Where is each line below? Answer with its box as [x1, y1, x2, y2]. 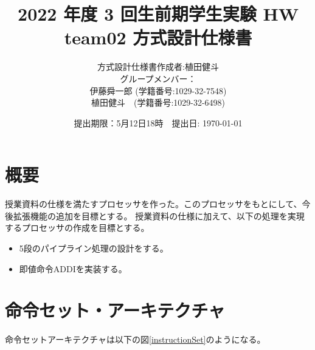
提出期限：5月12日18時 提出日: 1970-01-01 [74, 116, 243, 129]
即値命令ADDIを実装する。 [19, 262, 127, 275]
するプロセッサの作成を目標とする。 [5, 221, 150, 234]
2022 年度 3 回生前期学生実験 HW [18, 1, 299, 26]
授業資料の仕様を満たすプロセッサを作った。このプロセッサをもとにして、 [5, 197, 302, 210]
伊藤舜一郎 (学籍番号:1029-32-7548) [89, 84, 227, 97]
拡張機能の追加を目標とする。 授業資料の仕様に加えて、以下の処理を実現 [13, 209, 305, 222]
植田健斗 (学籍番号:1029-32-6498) [91, 96, 226, 109]
